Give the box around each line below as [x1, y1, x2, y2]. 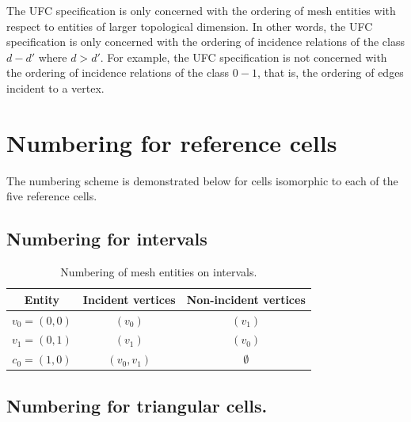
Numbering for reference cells [6, 126, 337, 158]
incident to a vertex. [6, 79, 105, 96]
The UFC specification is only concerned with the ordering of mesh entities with [6, 2, 396, 18]
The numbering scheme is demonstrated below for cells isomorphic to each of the [6, 172, 398, 188]
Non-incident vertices [186, 291, 306, 307]
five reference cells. [6, 188, 97, 204]
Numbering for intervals [6, 226, 207, 251]
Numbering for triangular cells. [6, 393, 268, 417]
